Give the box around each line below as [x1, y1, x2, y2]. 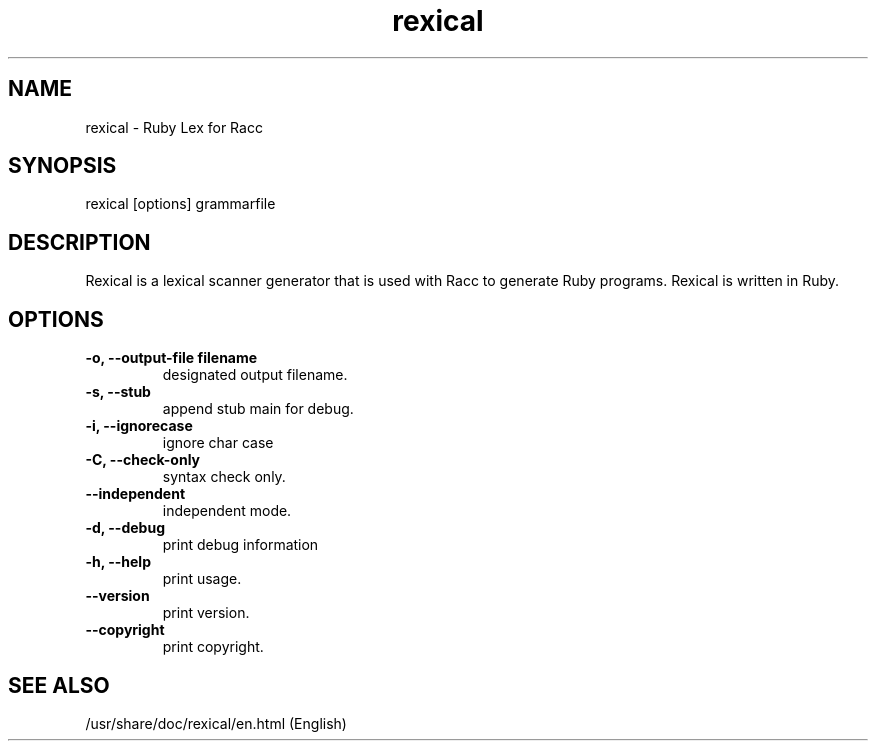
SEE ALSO [8, 672, 110, 698]
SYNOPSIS [8, 153, 117, 179]
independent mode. [162, 502, 292, 520]
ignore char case [162, 434, 274, 452]
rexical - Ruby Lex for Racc [85, 118, 263, 136]
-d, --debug [85, 519, 165, 537]
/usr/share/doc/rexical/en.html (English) [85, 714, 347, 732]
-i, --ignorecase [85, 417, 193, 435]
